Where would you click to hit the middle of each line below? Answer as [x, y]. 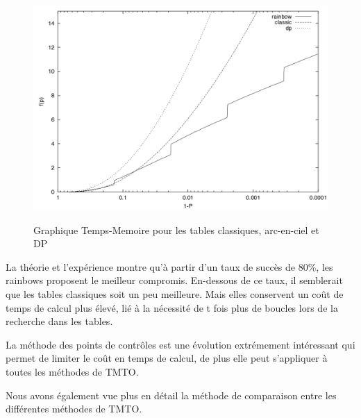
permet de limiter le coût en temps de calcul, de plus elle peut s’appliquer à [167, 358]
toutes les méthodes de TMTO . [72, 372]
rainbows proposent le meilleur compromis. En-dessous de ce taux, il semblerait [174, 280]
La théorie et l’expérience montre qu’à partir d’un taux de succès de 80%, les [169, 266]
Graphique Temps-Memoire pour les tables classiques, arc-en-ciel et [176, 229]
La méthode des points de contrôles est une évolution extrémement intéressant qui [180, 344]
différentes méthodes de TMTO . [74, 409]
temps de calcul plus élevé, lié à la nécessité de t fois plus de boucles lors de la [172, 307]
